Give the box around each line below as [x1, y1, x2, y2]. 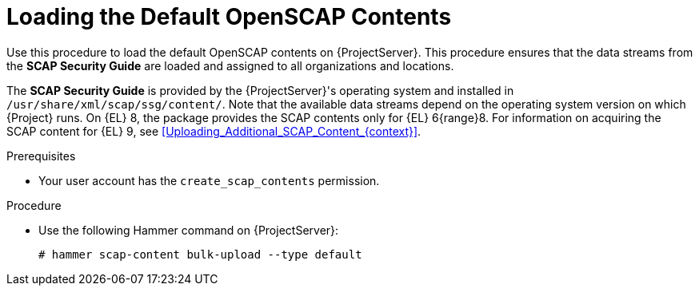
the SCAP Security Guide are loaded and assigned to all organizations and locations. [6, 58, 454, 73]
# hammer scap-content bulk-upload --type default [38, 247, 362, 261]
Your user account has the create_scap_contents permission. [38, 173, 380, 187]
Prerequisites [6, 148, 76, 163]
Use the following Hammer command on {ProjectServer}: [38, 223, 339, 237]
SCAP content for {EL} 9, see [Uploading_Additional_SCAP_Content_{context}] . [6, 124, 421, 138]
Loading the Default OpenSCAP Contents [6, 3, 452, 30]
